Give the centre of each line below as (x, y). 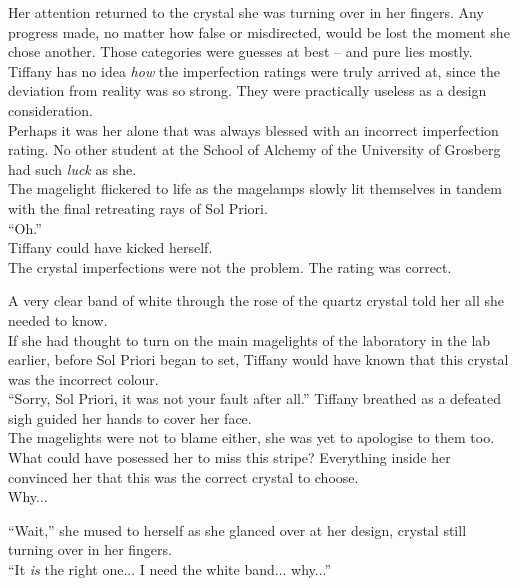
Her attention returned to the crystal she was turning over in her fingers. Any (246, 12)
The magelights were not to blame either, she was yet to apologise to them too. (251, 437)
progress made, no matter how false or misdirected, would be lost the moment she (259, 31)
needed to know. (58, 319)
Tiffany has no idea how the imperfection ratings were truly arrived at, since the (254, 70)
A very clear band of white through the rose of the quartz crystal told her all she (256, 300)
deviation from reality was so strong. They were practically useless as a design (247, 90)
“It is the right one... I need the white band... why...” (170, 569)
